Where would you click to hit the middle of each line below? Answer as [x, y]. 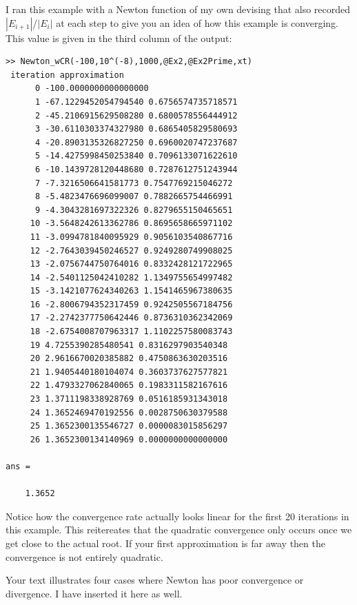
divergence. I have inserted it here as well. [94, 593]
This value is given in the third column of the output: [119, 38]
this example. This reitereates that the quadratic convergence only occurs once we [179, 530]
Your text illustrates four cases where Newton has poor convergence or [155, 580]
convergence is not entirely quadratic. [84, 556]
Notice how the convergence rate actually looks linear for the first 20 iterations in [177, 516]
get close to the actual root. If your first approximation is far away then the [165, 543]
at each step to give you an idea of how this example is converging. [197, 22]
